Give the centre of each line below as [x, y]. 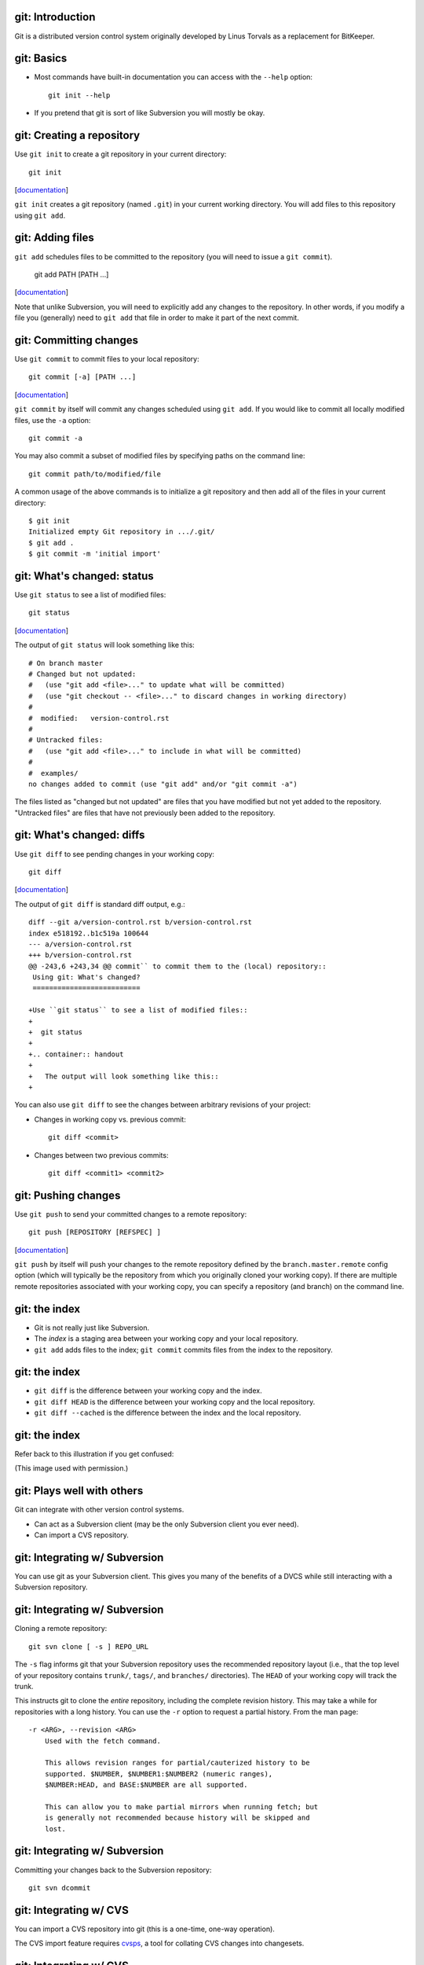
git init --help [79, 95]
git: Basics [41, 59]
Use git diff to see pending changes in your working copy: [115, 854]
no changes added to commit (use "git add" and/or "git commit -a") [163, 784]
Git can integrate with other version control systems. [99, 1510]
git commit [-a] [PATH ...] [82, 377]
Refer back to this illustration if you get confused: [94, 1454]
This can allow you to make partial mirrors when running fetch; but [181, 1807]
